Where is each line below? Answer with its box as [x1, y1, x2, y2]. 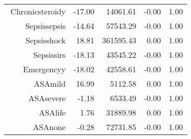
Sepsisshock [25, 34, 66, 46]
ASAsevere [28, 92, 66, 104]
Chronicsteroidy [10, 5, 66, 17]
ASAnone [33, 121, 66, 133]
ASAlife [39, 107, 66, 118]
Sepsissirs [33, 49, 66, 60]
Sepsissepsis [25, 20, 66, 31]
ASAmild [34, 78, 66, 89]
